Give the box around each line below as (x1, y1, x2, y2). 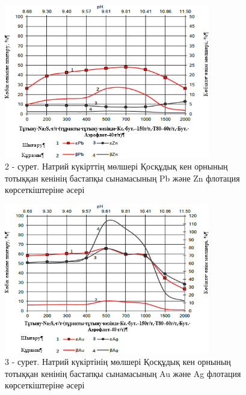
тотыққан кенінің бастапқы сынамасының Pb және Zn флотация (5, 171, 240, 184)
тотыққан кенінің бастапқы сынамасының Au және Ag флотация (5, 367, 241, 379)
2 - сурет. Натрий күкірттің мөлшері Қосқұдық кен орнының (5, 160, 228, 173)
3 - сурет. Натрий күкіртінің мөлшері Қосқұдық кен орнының (5, 355, 231, 368)
